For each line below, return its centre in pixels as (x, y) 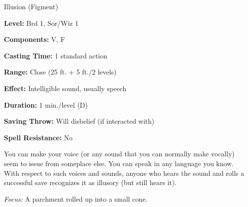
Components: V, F (35, 39)
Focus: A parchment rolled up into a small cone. (76, 198)
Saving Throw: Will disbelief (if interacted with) (79, 121)
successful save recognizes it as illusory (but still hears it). (90, 182)
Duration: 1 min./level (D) (46, 104)
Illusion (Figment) (31, 6)
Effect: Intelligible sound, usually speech (65, 88)
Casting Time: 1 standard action (56, 55)
